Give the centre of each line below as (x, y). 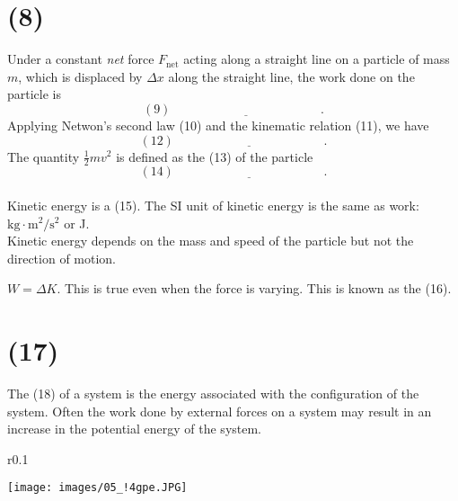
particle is (35, 94)
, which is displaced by (80, 76)
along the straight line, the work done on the (291, 76)
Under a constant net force (81, 59)
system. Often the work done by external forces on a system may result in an (220, 411)
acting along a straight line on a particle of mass (317, 59)
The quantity (44, 156)
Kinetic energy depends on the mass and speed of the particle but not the (211, 241)
